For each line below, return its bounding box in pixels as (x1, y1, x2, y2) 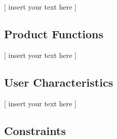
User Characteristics (4, 74, 113, 90)
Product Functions (4, 26, 104, 41)
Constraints (4, 122, 66, 138)
